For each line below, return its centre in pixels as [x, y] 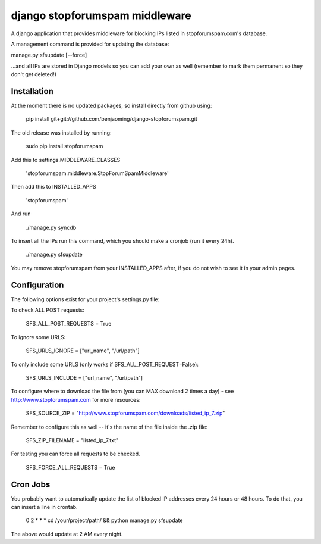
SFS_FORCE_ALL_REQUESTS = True [70, 467]
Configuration [37, 285]
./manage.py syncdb [51, 227]
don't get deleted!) [34, 74]
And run [21, 214]
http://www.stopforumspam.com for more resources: [76, 399]
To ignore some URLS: [38, 337]
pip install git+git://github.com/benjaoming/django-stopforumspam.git [111, 119]
